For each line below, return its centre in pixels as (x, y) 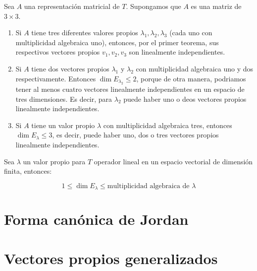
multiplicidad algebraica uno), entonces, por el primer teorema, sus (117, 42)
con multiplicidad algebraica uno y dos (195, 68)
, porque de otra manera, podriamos (191, 78)
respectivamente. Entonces (56, 78)
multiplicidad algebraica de (148, 186)
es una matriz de (216, 6)
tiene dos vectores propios (70, 68)
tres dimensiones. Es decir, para (64, 99)
